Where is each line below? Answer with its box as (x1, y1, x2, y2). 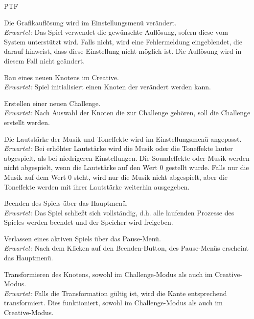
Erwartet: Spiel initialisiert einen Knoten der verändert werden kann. (4, 82, 211, 92)
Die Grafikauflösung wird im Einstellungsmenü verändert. (4, 17, 177, 27)
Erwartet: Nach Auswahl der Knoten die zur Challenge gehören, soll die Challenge (4, 107, 251, 118)
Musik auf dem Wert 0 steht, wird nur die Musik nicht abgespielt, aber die (4, 171, 228, 182)
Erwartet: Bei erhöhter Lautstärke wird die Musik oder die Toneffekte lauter (4, 143, 233, 153)
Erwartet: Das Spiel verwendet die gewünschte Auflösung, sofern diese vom (4, 27, 228, 37)
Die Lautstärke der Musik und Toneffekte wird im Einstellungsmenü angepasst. (4, 133, 242, 144)
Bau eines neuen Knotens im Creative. (4, 72, 119, 82)
